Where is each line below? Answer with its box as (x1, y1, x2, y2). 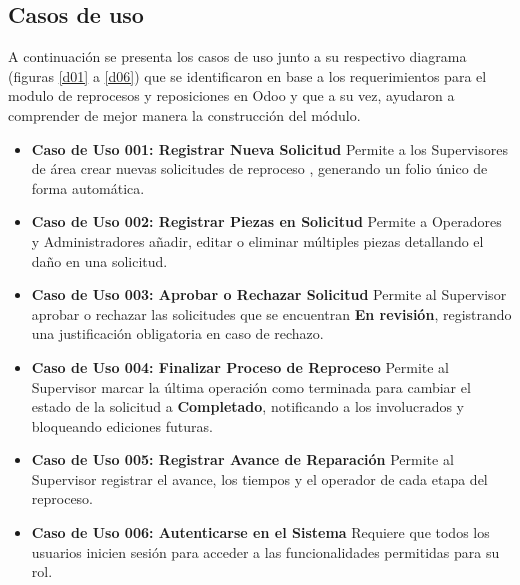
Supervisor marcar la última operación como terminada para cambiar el (31, 376, 471, 397)
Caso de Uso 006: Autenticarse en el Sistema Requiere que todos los (31, 522, 490, 543)
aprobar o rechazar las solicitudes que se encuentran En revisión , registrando (31, 303, 512, 324)
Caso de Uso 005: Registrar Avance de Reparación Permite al (31, 449, 454, 470)
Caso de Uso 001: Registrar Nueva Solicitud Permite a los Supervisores (31, 138, 508, 159)
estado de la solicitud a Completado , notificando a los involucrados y (31, 396, 465, 417)
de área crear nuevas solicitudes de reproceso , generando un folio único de (31, 158, 488, 179)
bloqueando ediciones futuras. (31, 415, 213, 436)
